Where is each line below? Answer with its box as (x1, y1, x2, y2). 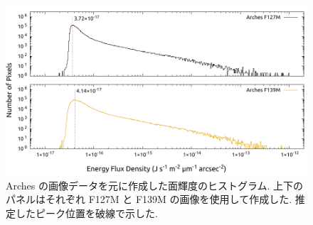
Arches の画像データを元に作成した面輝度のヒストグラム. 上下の (6, 177, 304, 192)
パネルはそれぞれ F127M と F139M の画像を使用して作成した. (6, 192, 292, 207)
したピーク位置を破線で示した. (15, 205, 158, 220)
